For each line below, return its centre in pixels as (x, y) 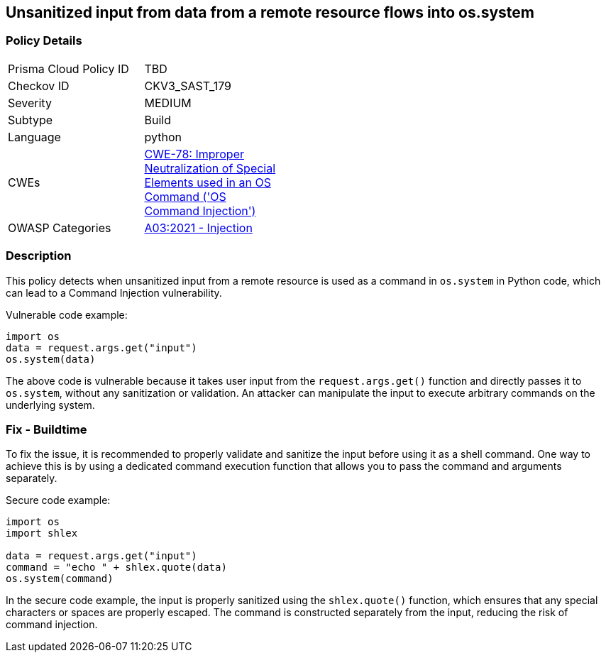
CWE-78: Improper (194, 154)
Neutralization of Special (210, 168)
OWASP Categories (60, 227)
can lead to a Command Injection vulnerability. (114, 292)
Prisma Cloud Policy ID (68, 68)
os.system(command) (60, 579)
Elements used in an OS (208, 182)
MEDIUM (168, 103)
